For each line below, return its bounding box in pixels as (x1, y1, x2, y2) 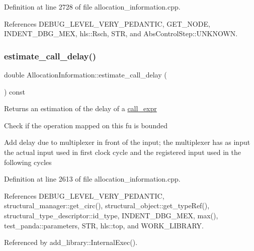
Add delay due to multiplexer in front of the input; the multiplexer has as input (4, 137, 250, 147)
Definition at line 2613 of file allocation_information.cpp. (4, 174, 181, 184)
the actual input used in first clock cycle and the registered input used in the (4, 146, 241, 157)
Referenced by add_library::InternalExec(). (4, 237, 138, 247)
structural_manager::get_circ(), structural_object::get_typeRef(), (4, 200, 210, 211)
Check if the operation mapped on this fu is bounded (4, 120, 167, 130)
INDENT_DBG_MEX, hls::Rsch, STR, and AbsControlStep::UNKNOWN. (4, 28, 238, 39)
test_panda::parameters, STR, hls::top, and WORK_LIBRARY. (4, 220, 204, 230)
